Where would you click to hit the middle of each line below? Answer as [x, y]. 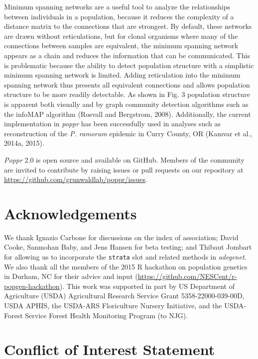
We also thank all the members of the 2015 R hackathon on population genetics [126, 266]
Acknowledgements [70, 213]
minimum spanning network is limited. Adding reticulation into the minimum [122, 75]
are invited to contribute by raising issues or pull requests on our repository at [124, 169]
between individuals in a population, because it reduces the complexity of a [119, 16]
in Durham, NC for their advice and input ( [71, 276]
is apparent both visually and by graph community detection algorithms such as [126, 104]
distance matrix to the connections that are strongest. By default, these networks [128, 26]
